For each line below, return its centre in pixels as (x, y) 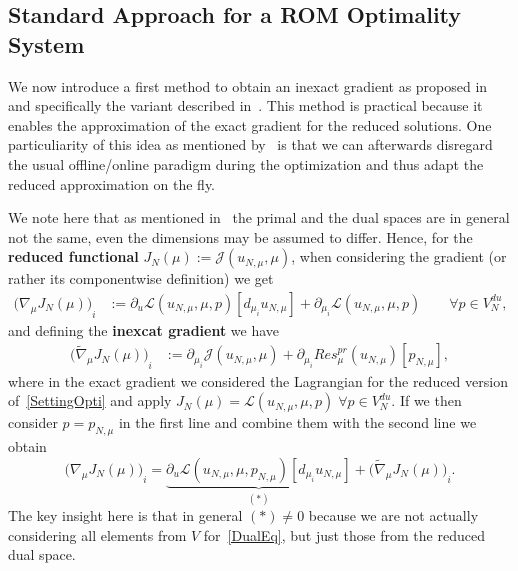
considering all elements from (97, 534)
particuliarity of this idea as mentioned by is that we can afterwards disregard (250, 144)
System (46, 43)
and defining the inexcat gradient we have (144, 329)
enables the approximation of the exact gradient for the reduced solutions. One (250, 124)
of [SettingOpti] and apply (90, 400)
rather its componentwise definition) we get (141, 278)
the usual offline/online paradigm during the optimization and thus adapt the (246, 163)
